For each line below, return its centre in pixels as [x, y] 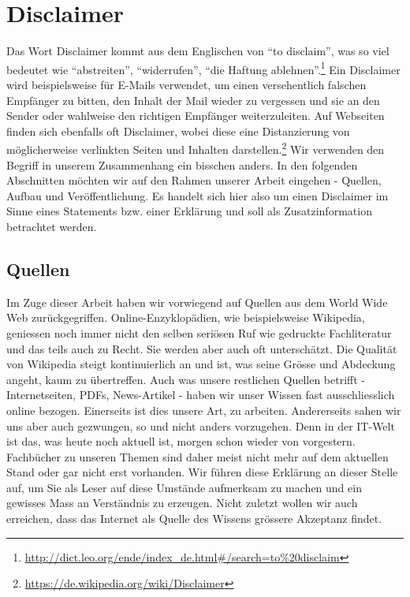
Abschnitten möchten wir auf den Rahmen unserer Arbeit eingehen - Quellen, [194, 180]
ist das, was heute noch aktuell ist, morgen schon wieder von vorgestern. [181, 441]
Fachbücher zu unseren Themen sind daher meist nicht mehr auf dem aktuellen [198, 456]
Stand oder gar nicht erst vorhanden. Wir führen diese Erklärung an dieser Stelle [202, 472]
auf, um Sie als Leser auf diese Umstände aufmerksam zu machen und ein [184, 487]
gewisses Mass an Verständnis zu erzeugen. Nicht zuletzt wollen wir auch [182, 503]
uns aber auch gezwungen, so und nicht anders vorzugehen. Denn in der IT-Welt [201, 425]
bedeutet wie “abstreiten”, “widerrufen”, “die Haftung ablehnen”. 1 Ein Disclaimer [203, 68]
